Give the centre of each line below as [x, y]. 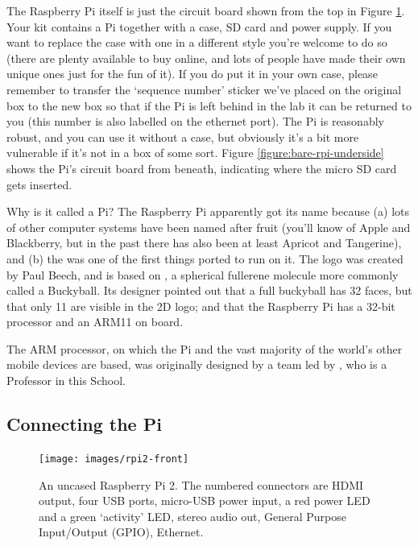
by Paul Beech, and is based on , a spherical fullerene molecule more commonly [203, 274]
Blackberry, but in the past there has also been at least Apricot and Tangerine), [204, 243]
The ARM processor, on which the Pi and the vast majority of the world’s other [205, 348]
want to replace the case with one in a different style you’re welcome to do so [197, 42]
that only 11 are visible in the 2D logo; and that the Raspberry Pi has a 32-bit [201, 306]
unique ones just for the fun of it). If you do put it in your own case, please [192, 74]
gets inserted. [39, 184]
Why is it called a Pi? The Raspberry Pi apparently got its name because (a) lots [208, 211]
